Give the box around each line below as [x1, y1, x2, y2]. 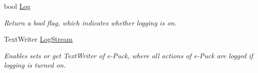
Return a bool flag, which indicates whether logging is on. [4, 17, 177, 27]
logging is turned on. [4, 60, 66, 70]
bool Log [4, 1, 31, 11]
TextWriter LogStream [4, 34, 73, 44]
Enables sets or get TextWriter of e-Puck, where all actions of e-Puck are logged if [4, 50, 253, 60]
